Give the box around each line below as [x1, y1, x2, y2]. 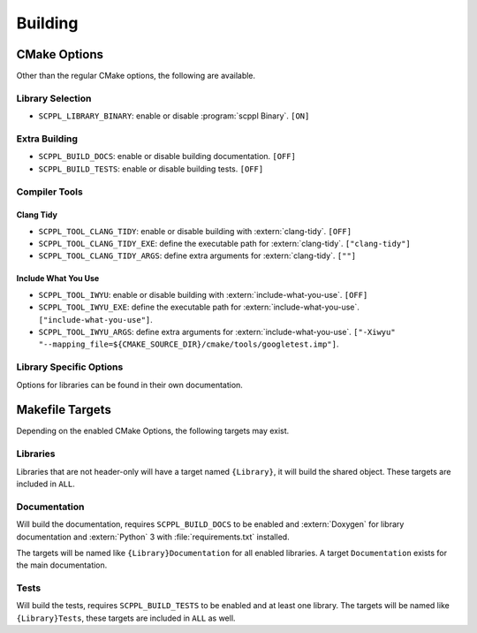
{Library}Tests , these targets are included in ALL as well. [16, 613, 236, 623]
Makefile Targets [16, 402, 112, 417]
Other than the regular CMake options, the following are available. [16, 71, 256, 81]
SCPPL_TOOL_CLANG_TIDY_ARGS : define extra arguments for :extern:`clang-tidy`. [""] [38, 250, 357, 261]
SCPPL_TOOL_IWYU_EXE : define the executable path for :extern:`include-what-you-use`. [38, 301, 360, 313]
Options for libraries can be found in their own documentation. [16, 379, 243, 390]
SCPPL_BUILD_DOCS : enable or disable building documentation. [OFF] [38, 151, 296, 162]
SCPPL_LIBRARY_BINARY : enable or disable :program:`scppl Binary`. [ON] [38, 111, 310, 121]
